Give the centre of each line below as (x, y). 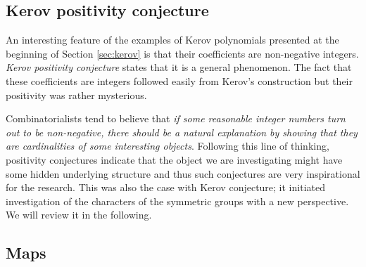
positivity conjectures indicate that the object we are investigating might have (174, 159)
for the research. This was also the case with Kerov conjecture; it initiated (165, 187)
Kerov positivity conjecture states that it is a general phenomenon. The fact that (179, 67)
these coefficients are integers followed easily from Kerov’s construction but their (179, 80)
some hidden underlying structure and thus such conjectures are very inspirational (183, 173)
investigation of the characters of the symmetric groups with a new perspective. (177, 201)
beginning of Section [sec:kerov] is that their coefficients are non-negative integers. (182, 53)
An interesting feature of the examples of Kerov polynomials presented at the (172, 40)
